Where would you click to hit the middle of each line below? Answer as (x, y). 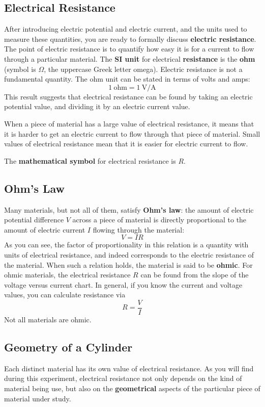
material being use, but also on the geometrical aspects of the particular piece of (132, 388)
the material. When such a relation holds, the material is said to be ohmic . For (128, 264)
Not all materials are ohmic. (48, 319)
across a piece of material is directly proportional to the (159, 220)
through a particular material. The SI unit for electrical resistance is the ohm (130, 58)
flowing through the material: (139, 229)
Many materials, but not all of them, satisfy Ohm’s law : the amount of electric (129, 209)
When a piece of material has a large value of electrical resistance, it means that (129, 123)
